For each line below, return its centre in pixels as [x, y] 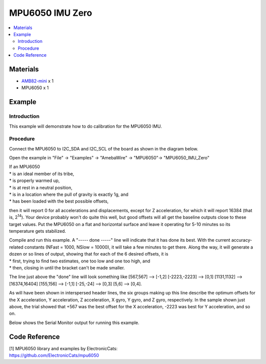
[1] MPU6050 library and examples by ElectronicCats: [63, 348]
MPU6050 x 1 [35, 88]
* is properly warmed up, [34, 181]
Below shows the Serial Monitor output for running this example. [74, 323]
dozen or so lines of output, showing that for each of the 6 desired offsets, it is [89, 254]
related [16, 247]
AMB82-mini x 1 [37, 81]
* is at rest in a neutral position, [41, 187]
